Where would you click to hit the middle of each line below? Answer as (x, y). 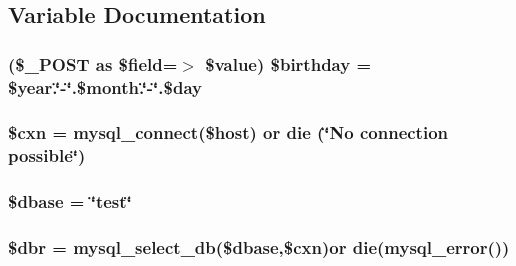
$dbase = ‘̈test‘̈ (70, 201)
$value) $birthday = (288, 63)
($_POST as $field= (93, 63)
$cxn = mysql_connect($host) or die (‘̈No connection (228, 132)
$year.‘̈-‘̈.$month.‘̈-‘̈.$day (105, 86)
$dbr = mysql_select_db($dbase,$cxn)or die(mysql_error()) (259, 247)
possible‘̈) (47, 155)
